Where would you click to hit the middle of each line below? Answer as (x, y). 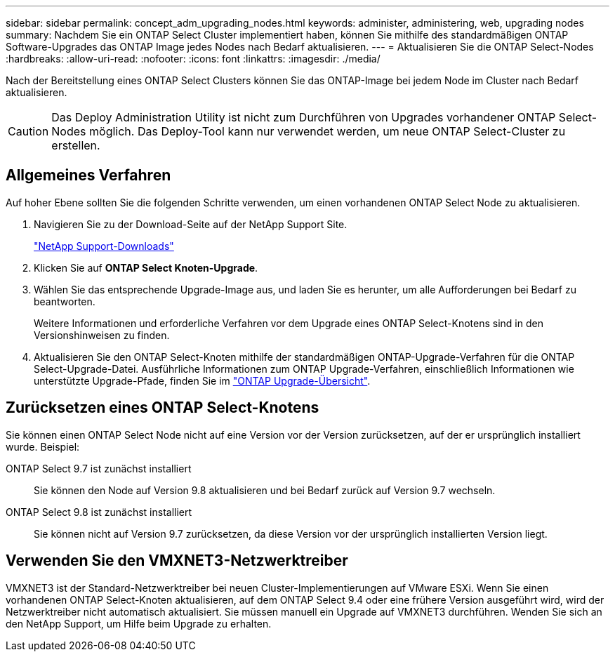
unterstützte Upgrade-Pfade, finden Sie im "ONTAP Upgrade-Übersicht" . (202, 380)
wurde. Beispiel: (43, 446)
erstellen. (76, 145)
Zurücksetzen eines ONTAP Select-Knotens (163, 408)
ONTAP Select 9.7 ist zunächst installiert (99, 468)
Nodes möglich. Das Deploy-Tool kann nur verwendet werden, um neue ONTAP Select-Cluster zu (309, 131)
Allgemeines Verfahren (88, 175)
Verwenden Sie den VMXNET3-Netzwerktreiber (177, 561)
